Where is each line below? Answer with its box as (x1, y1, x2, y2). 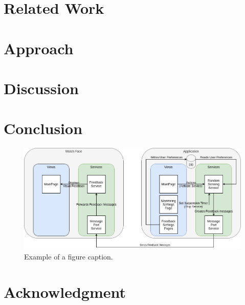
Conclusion (4, 118, 83, 139)
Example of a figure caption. (24, 251, 113, 262)
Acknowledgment (4, 281, 126, 302)
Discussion (4, 77, 79, 98)
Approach (4, 37, 74, 58)
